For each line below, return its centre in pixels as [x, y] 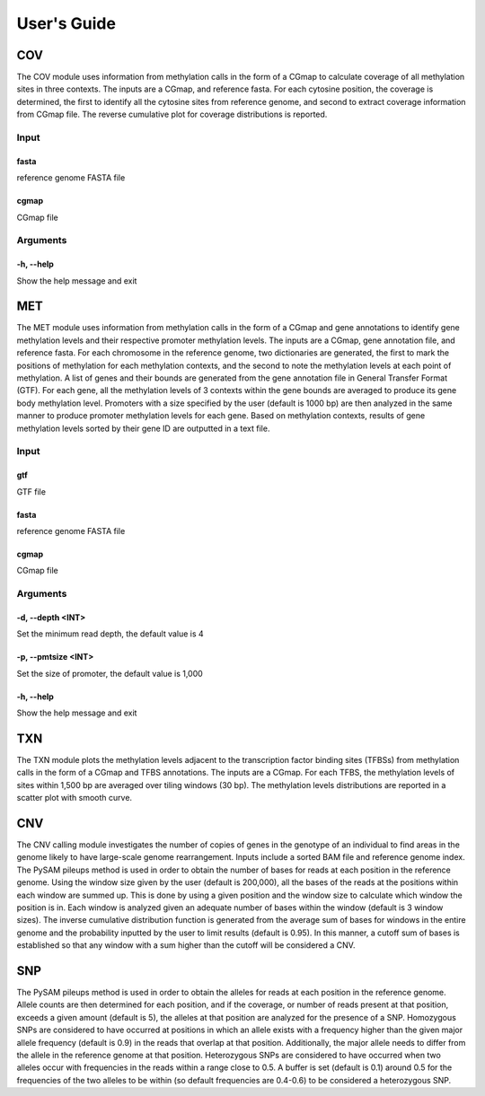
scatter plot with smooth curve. [75, 798]
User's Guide [66, 23]
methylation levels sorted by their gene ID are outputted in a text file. [143, 428]
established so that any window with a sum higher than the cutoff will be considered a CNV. [186, 945]
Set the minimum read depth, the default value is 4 [110, 634]
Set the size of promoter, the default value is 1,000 [110, 673]
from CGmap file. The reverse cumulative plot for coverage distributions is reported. [172, 114]
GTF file [31, 491]
